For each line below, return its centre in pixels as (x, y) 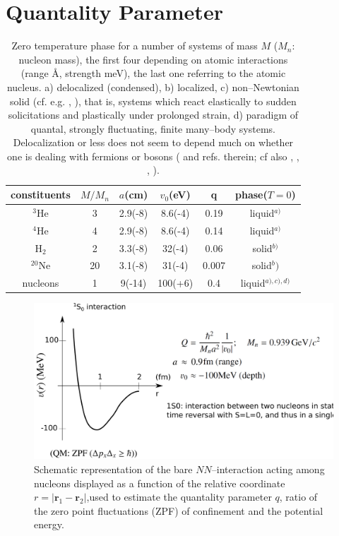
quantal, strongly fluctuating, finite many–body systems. (153, 128)
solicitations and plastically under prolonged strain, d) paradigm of (153, 115)
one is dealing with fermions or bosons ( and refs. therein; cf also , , (153, 156)
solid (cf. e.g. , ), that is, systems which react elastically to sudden (153, 101)
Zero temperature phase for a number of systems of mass (135, 46)
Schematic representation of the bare (113, 469)
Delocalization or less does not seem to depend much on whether (153, 142)
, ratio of (298, 497)
